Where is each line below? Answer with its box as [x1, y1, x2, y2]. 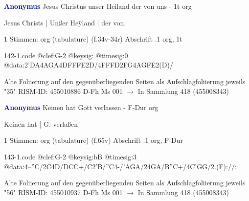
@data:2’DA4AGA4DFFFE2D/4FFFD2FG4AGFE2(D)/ [4, 60, 173, 70]
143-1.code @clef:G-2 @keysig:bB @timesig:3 [4, 151, 137, 161]
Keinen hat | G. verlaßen [4, 118, 78, 129]
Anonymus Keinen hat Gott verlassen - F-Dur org [4, 102, 158, 112]
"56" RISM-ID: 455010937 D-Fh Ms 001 [4, 187, 123, 197]
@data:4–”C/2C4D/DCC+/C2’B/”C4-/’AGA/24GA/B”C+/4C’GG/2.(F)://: [4, 161, 237, 171]
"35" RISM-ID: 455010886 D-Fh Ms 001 [4, 86, 123, 96]
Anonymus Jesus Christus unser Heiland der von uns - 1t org [4, 1, 192, 11]
